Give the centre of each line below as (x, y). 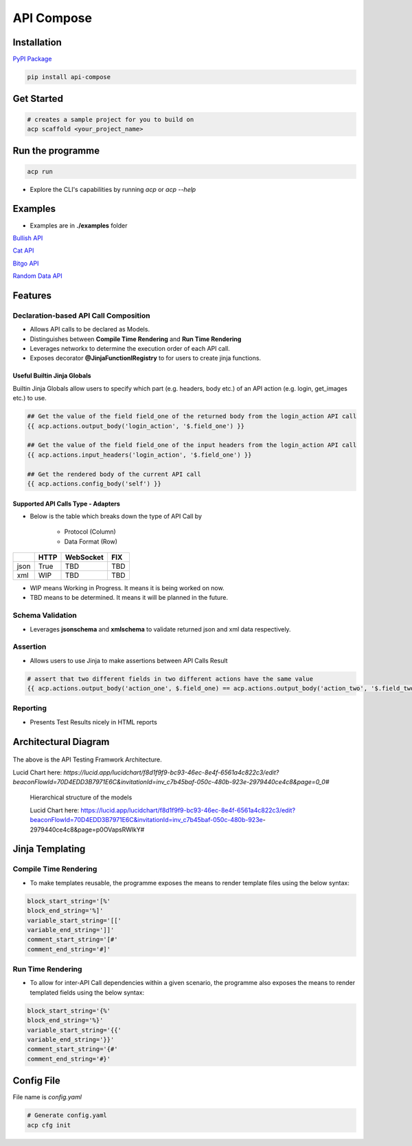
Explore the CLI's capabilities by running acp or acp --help (113, 189)
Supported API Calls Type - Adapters (66, 504)
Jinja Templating (49, 849)
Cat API (23, 250)
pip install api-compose (69, 77)
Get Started (38, 99)
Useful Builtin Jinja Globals (52, 376)
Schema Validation (45, 616)
